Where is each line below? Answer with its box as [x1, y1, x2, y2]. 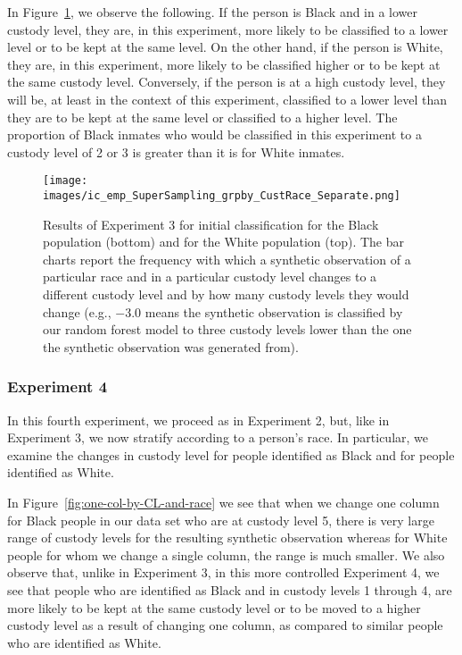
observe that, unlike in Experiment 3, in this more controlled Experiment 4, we [7, 563, 440, 582]
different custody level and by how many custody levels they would [43, 285, 409, 304]
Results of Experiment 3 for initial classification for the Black [43, 214, 379, 233]
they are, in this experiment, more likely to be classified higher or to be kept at [7, 55, 441, 73]
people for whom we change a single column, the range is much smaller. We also [7, 545, 445, 564]
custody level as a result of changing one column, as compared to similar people [7, 616, 443, 634]
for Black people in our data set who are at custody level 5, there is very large [7, 510, 434, 529]
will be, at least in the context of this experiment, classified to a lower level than [7, 89, 448, 108]
